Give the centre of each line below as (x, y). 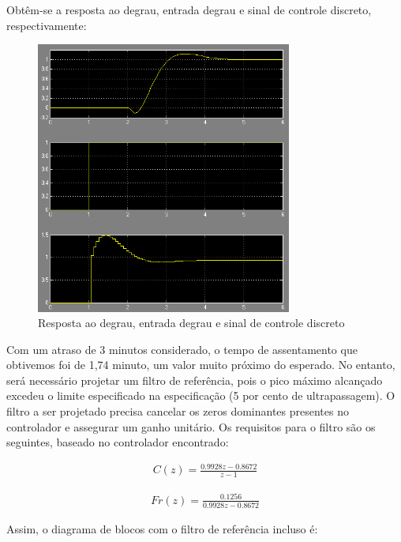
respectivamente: (47, 25)
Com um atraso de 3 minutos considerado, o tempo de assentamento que (182, 349)
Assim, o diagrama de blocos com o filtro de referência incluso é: (162, 528)
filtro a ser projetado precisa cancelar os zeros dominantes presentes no (178, 411)
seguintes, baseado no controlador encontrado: (118, 442)
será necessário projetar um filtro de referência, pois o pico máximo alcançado (195, 380)
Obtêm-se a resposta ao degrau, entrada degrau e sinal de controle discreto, (189, 9)
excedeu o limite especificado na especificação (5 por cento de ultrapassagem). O (201, 395)
